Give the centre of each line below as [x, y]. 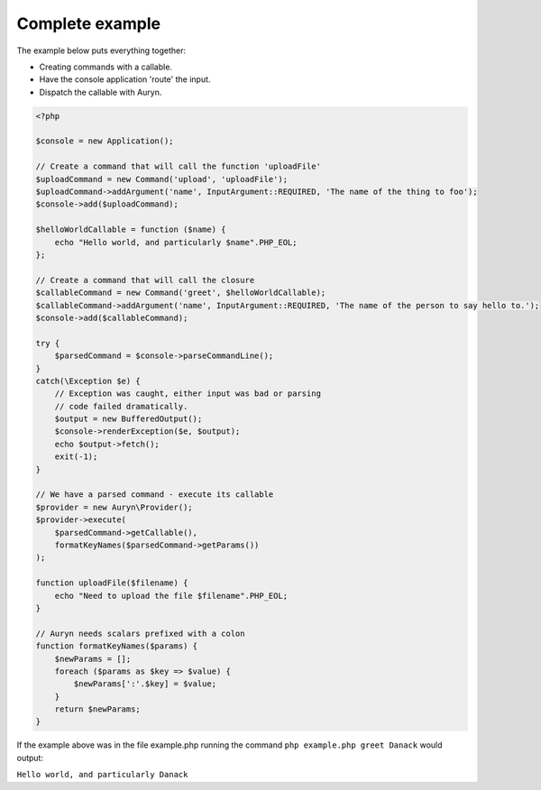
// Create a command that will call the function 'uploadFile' [179, 166]
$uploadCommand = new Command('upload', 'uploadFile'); [162, 179]
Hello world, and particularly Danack [102, 775]
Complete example [89, 23]
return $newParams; [98, 709]
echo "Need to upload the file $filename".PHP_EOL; [171, 596]
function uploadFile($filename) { [112, 583]
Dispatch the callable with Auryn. [101, 92]
